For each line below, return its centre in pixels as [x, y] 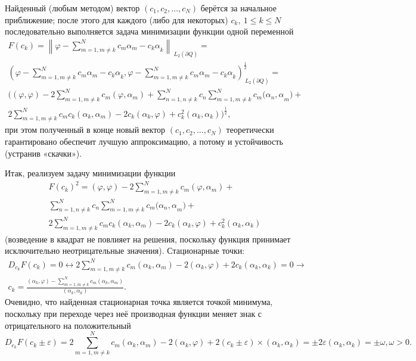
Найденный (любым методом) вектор [72, 8]
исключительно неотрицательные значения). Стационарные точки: [125, 250]
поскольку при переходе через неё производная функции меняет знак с [134, 314]
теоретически [250, 130]
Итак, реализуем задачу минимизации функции [90, 173]
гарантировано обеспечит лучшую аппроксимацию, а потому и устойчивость [144, 141]
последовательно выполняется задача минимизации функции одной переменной [149, 31]
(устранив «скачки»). [44, 153]
